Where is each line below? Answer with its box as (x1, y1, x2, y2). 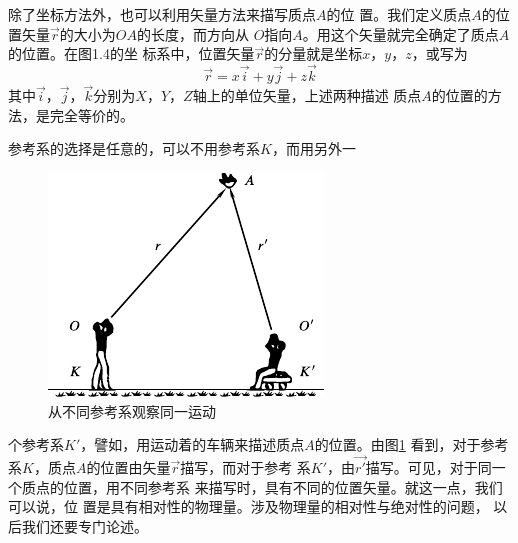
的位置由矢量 (86, 457, 171, 477)
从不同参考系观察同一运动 (48, 400, 216, 421)
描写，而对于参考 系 (180, 457, 311, 477)
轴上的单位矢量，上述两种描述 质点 (192, 85, 422, 106)
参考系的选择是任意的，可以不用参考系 (8, 138, 260, 159)
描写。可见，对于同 (365, 457, 492, 477)
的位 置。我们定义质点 (326, 4, 472, 24)
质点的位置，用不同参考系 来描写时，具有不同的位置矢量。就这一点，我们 (21, 476, 503, 497)
